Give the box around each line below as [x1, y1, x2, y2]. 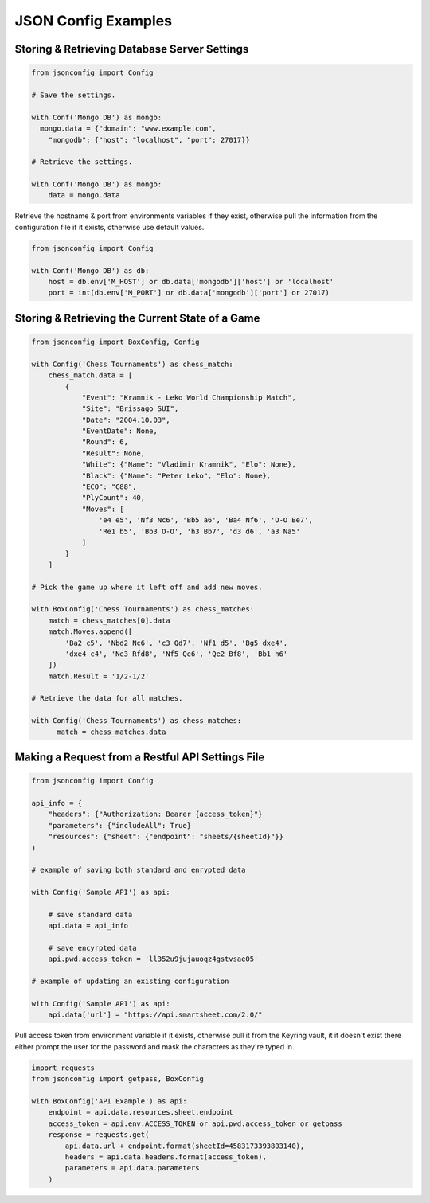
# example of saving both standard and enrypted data [31, 865, 246, 875]
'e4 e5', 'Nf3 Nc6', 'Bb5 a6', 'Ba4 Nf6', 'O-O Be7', [98, 516, 314, 525]
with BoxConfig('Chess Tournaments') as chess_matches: [31, 605, 255, 614]
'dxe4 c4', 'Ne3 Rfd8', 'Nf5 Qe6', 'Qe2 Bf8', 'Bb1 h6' [64, 649, 288, 658]
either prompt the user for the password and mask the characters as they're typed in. [14, 1041, 295, 1051]
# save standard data [48, 910, 133, 919]
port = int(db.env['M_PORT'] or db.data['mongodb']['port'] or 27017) [48, 288, 330, 298]
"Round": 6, [81, 438, 129, 447]
